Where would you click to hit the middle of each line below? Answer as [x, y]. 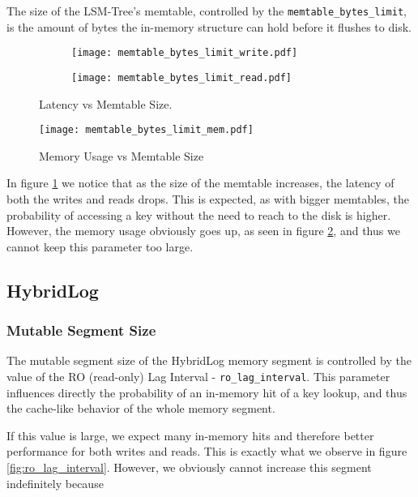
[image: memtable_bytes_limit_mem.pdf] [146, 130]
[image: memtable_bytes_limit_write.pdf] [185, 53]
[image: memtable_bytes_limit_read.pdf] [182, 77]
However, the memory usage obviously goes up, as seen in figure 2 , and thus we [203, 231]
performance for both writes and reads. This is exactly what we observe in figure [207, 451]
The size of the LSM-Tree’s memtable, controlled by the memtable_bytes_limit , [207, 11]
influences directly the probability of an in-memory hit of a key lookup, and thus [207, 392]
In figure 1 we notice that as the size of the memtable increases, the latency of [200, 183]
